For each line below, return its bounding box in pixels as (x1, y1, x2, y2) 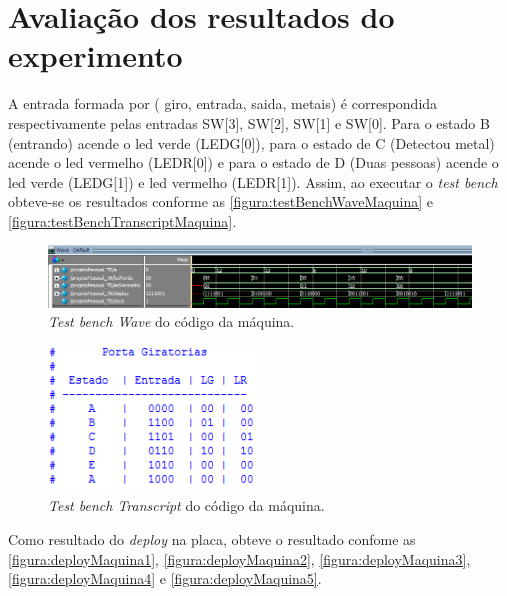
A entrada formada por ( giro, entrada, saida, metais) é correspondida (8, 93, 438, 114)
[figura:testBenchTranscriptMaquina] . (8, 210, 237, 231)
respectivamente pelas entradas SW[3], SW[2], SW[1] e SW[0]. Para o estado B (8, 112, 490, 133)
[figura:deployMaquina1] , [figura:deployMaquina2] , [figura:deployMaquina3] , (8, 548, 471, 569)
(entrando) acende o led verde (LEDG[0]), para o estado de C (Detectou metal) (8, 132, 495, 153)
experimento (8, 35, 183, 76)
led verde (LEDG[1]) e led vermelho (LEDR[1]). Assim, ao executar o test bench (8, 171, 498, 192)
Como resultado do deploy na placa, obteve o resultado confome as (8, 528, 416, 549)
